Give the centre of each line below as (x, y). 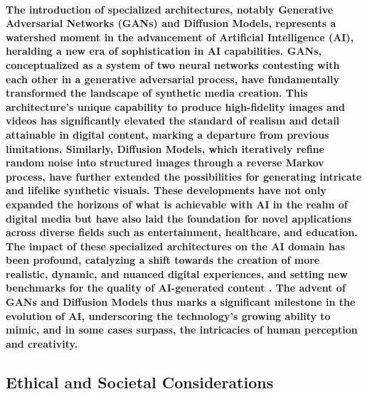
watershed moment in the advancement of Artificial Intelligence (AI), (180, 37)
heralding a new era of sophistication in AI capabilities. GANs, (164, 51)
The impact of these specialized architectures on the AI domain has (176, 246)
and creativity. (42, 343)
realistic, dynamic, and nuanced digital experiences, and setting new (177, 273)
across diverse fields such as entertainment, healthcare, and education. (182, 232)
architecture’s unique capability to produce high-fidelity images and (175, 106)
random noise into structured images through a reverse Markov (165, 163)
